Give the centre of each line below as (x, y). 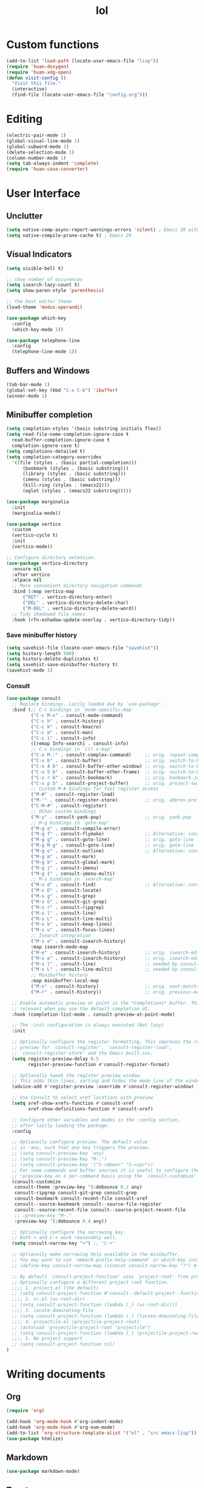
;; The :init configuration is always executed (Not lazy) (88, 1025)
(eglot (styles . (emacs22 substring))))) (77, 491)
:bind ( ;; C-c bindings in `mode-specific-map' (73, 710)
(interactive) (29, 89)
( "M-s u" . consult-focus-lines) (73, 930)
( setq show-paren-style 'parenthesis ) (55, 291)
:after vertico (31, 574)
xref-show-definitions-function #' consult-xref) (91, 1109)
